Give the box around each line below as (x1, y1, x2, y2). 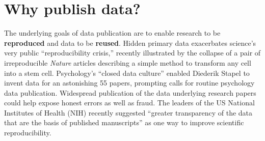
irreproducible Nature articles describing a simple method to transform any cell (4, 57, 251, 68)
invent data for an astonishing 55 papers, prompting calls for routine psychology (4, 77, 255, 88)
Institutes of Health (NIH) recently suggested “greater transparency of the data (4, 107, 253, 118)
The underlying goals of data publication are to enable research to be (4, 27, 221, 38)
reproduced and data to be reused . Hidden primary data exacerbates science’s (4, 37, 256, 48)
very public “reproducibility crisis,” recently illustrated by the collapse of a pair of (4, 47, 261, 58)
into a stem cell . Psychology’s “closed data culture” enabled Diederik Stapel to (4, 67, 250, 78)
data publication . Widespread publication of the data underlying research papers (4, 87, 256, 98)
